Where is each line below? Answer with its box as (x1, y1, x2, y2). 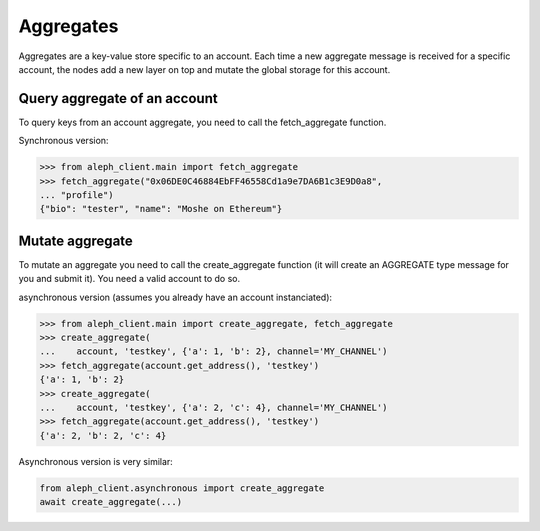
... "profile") (39, 190, 114, 200)
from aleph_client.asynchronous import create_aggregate (39, 482, 325, 494)
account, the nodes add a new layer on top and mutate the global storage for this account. (18, 63, 391, 75)
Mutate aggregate (18, 232, 134, 249)
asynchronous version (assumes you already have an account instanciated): (18, 291, 333, 303)
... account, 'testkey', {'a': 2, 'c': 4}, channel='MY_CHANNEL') (39, 402, 388, 413)
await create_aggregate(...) (39, 496, 183, 508)
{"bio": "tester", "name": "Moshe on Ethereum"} (39, 203, 283, 215)
